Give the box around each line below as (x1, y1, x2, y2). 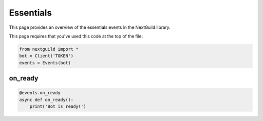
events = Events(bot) (19, 60, 71, 65)
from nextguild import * (19, 46, 79, 52)
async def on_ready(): (19, 97, 74, 102)
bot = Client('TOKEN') (19, 53, 74, 59)
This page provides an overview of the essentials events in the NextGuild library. (9, 24, 170, 30)
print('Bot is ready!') (29, 104, 86, 109)
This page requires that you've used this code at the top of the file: (9, 33, 143, 39)
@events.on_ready (19, 90, 61, 96)
